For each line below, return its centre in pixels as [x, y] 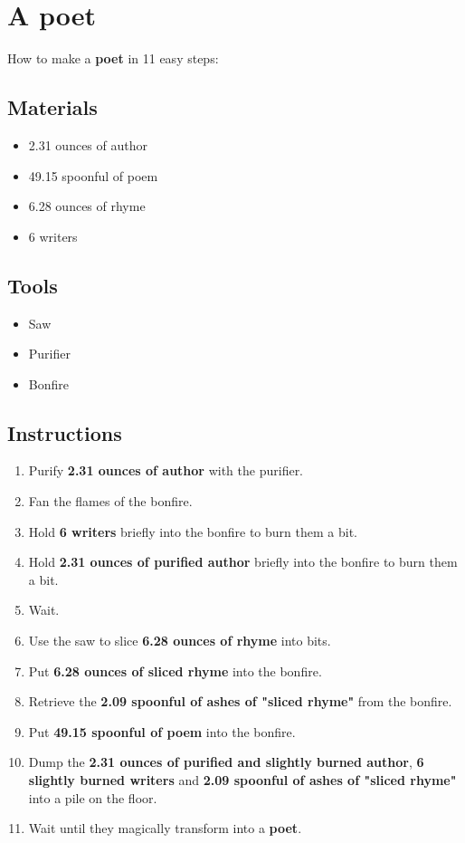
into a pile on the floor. [93, 797]
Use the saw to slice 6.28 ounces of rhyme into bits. [180, 641]
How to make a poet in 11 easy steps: [113, 58]
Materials [52, 107]
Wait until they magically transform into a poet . [165, 828]
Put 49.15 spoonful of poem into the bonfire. [162, 731]
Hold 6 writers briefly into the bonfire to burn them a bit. [193, 531]
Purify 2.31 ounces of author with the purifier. [166, 470]
